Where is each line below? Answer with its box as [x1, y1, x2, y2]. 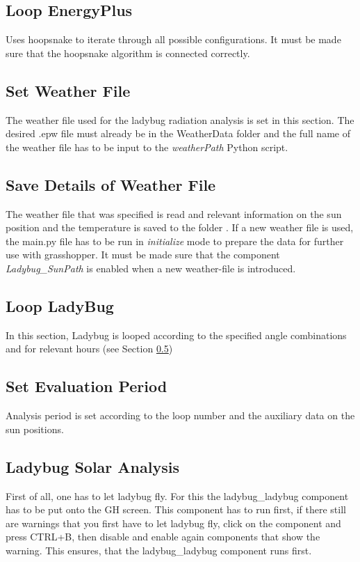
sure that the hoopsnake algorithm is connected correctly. [6, 45, 250, 60]
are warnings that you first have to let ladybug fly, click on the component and [6, 515, 341, 530]
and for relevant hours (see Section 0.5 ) [6, 341, 173, 356]
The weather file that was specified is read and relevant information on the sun [6, 206, 342, 221]
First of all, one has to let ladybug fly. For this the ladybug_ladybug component [6, 488, 349, 503]
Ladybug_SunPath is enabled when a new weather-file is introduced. [6, 260, 296, 275]
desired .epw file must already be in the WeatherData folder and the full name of [6, 126, 350, 141]
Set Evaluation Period [6, 375, 167, 397]
